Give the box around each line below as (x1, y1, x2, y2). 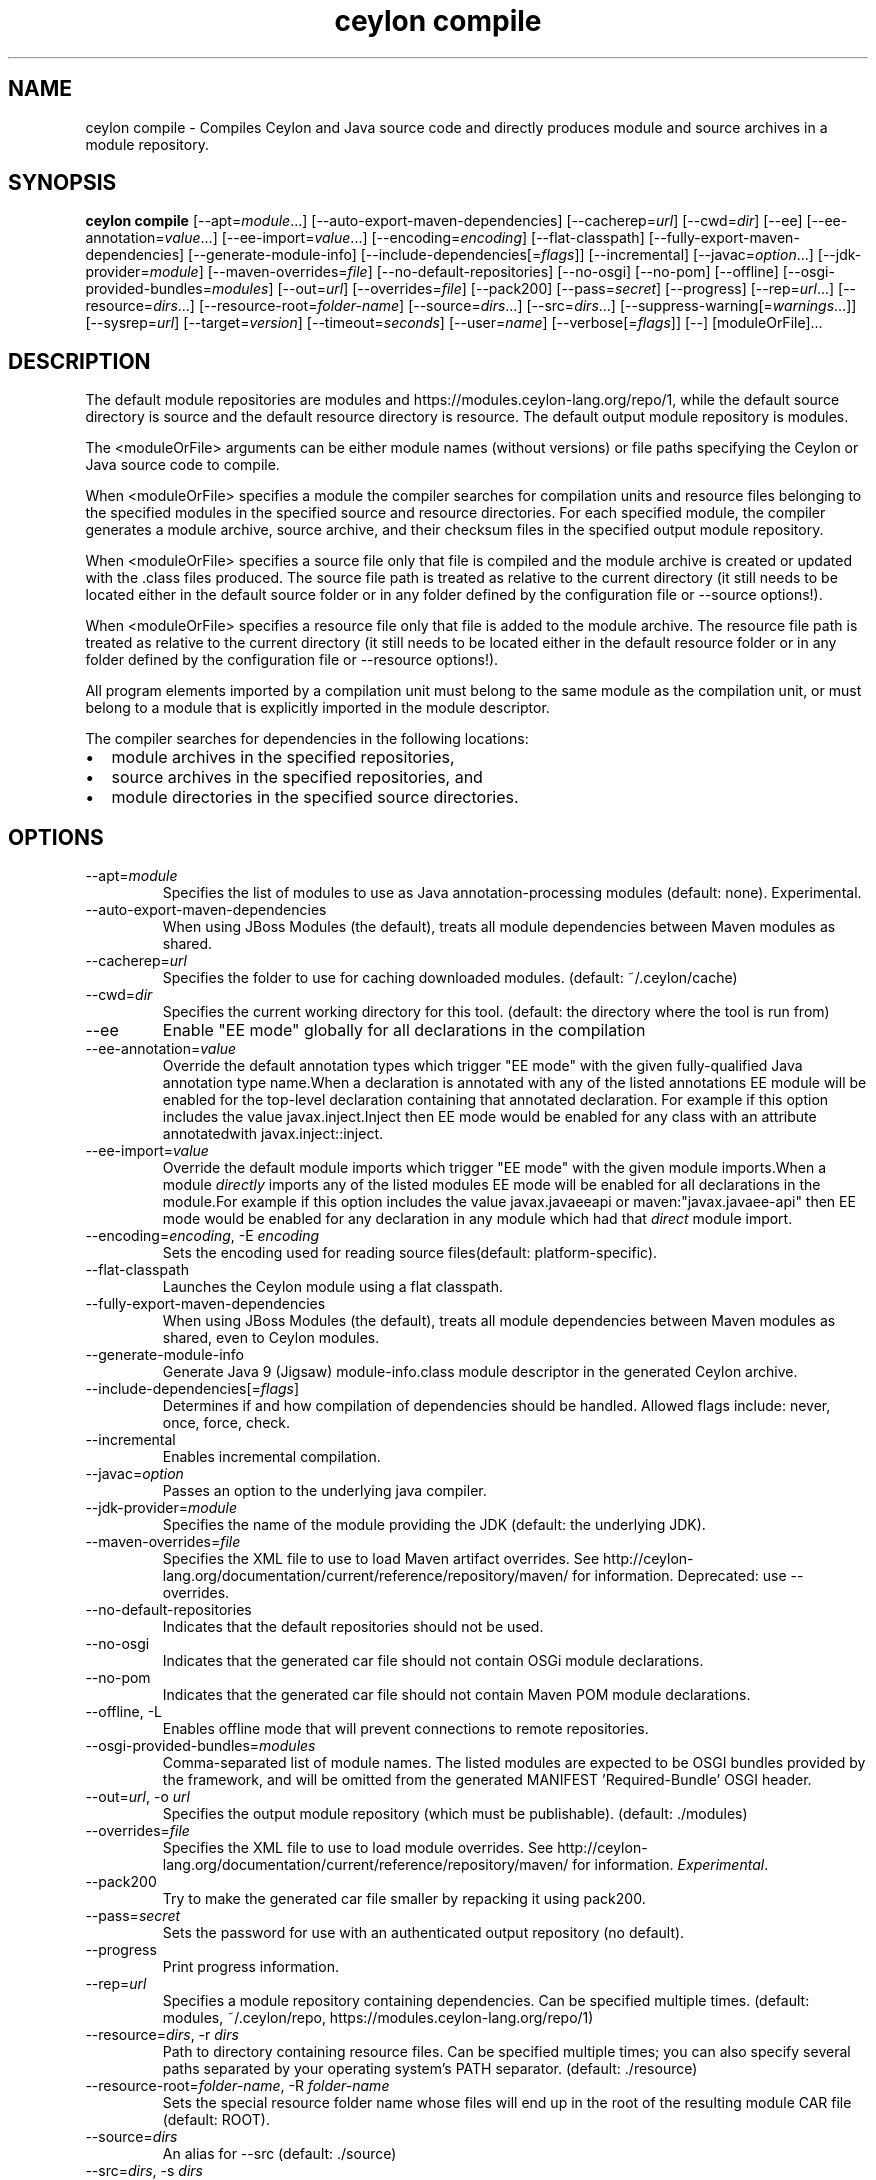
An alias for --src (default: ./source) (162, 2145, 397, 2163)
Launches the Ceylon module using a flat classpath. (162, 1278, 503, 1296)
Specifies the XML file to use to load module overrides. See (162, 1839, 554, 1857)
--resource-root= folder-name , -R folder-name (85, 2077, 390, 2095)
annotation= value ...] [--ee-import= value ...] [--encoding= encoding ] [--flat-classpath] (85, 229, 645, 247)
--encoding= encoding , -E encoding (85, 1227, 320, 1245)
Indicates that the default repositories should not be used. (162, 1618, 544, 1636)
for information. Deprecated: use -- (572, 1567, 804, 1585)
